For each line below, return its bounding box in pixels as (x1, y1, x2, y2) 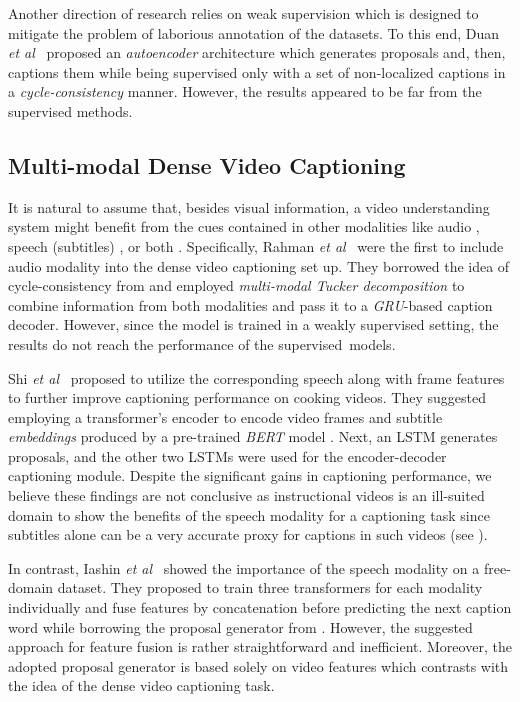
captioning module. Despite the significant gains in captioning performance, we (8, 465, 492, 486)
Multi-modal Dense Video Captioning (8, 149, 406, 180)
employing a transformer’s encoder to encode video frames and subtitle (8, 406, 443, 427)
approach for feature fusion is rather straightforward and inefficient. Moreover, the (8, 636, 512, 657)
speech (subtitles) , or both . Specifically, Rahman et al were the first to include (8, 235, 504, 256)
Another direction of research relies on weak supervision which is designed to (8, 3, 479, 23)
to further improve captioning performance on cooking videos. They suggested (8, 387, 487, 408)
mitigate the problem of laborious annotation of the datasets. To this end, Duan (8, 22, 500, 43)
